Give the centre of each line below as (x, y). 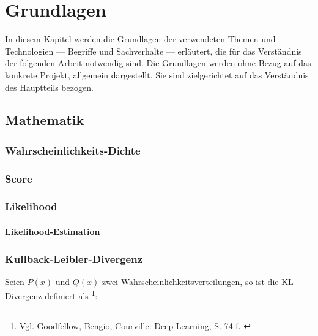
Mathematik (45, 120)
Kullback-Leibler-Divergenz (74, 258)
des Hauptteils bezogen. (49, 87)
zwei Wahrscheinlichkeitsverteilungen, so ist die (190, 281)
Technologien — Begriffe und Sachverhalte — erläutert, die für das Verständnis (153, 51)
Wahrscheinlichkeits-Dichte (73, 150)
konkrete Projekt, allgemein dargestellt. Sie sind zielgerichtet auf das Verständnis (157, 74)
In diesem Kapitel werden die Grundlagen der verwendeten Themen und (140, 39)
